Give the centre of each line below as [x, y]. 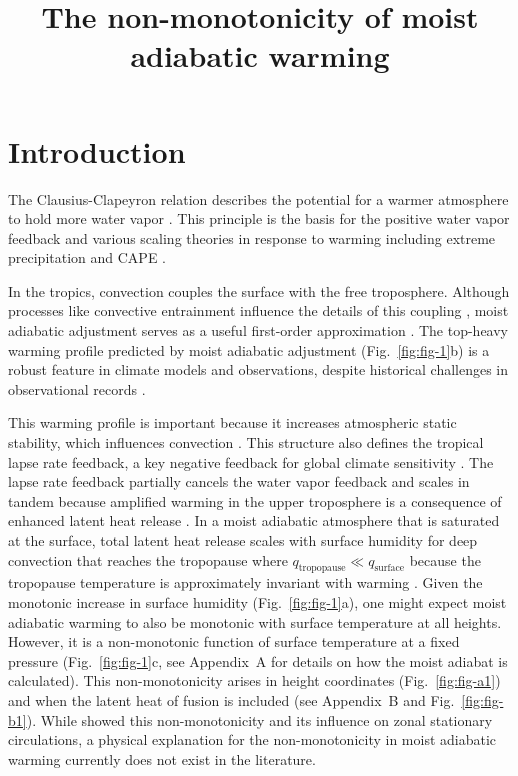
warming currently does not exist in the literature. [162, 758]
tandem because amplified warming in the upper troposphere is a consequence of [255, 500]
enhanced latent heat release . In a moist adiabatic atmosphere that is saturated [254, 520]
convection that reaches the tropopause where [148, 559]
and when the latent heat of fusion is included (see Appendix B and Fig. [231, 699]
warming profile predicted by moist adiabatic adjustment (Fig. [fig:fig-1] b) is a [249, 349]
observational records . [77, 388]
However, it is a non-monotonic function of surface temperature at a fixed [234, 641]
